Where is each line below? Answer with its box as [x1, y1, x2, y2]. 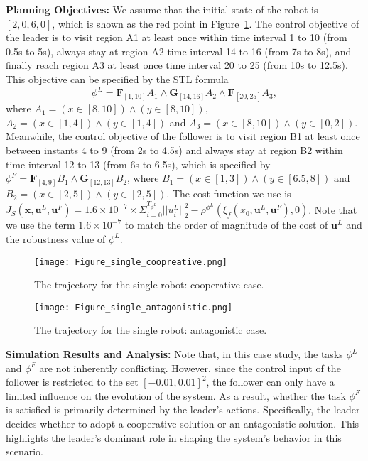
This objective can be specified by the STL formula [6, 71, 229, 86]
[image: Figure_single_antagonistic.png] [34, 302, 233, 313]
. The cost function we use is [166, 186, 291, 201]
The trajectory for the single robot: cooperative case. [34, 277, 264, 292]
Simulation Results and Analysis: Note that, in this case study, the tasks [6, 347, 343, 362]
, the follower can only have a [206, 374, 335, 389]
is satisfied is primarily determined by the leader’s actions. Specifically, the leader [6, 402, 360, 417]
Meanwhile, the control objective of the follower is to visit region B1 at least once [6, 129, 360, 143]
